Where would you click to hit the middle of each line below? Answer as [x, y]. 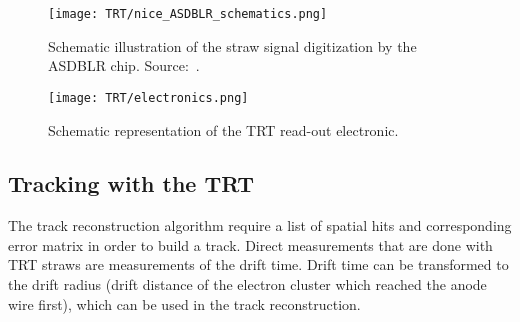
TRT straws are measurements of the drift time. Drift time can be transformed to [258, 264]
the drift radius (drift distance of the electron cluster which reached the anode [247, 284]
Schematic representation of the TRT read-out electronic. [223, 129]
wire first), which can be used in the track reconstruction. [184, 303]
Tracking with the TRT [131, 183]
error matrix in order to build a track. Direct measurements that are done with [250, 244]
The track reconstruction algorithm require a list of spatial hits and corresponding [260, 225]
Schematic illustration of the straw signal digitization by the [232, 45]
